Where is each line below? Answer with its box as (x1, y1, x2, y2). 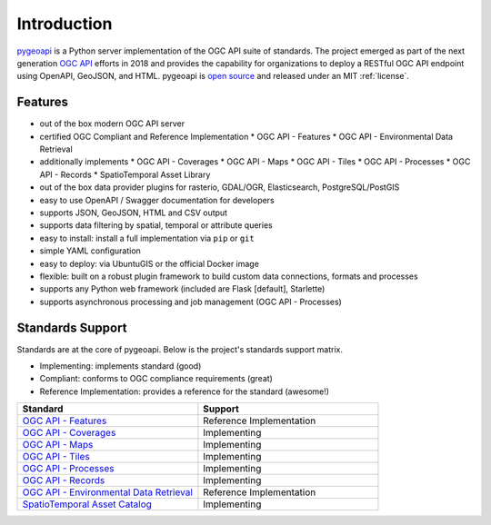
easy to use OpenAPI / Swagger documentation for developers (39, 194, 275, 205)
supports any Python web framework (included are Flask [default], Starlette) (39, 283, 326, 294)
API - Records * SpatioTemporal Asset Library (39, 169, 211, 180)
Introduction (16, 14, 113, 34)
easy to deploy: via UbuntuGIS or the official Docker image (39, 258, 259, 269)
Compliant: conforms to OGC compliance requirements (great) (39, 373, 273, 384)
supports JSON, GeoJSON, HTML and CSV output (39, 207, 227, 218)
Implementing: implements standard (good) (39, 361, 202, 371)
